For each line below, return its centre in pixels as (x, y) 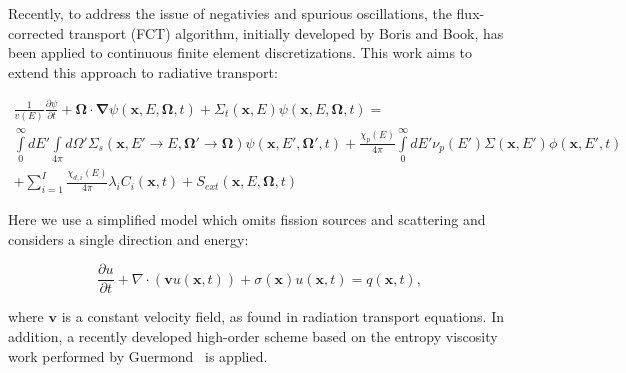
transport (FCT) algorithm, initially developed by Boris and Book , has (286, 32)
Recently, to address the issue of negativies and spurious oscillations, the (230, 13)
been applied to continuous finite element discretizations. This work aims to (240, 52)
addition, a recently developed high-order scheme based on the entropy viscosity (253, 336)
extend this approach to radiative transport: (143, 71)
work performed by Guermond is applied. (138, 355)
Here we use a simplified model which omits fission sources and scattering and (247, 219)
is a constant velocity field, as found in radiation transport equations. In (282, 316)
